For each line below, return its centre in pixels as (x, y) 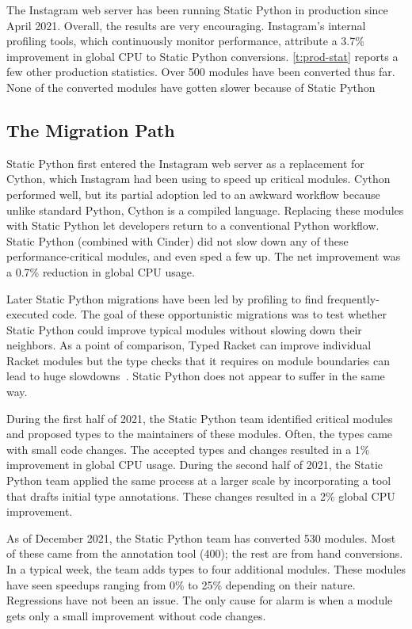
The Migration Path (91, 130)
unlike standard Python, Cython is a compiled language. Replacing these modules (205, 210)
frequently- (353, 298)
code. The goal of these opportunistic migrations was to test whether (219, 314)
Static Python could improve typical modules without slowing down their (184, 329)
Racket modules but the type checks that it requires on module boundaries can (198, 360)
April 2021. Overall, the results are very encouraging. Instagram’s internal (186, 25)
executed (28, 314)
